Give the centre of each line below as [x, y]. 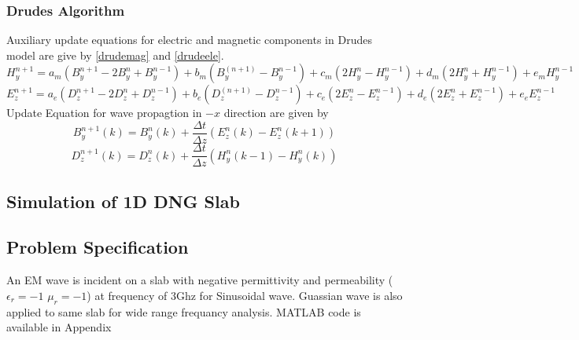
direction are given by [276, 113]
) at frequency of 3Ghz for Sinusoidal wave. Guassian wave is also [245, 295]
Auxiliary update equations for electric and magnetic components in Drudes [189, 40]
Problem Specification [98, 247]
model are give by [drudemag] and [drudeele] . [115, 55]
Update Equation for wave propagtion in [104, 113]
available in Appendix [59, 327]
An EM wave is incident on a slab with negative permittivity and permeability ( [200, 280]
